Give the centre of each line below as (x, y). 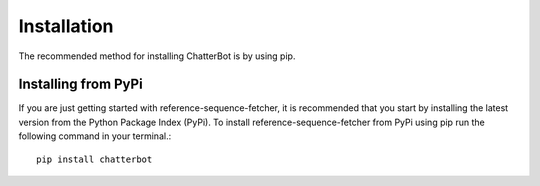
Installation (66, 26)
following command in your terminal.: (95, 136)
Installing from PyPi (81, 84)
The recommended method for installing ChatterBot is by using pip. (157, 56)
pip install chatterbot (94, 159)
